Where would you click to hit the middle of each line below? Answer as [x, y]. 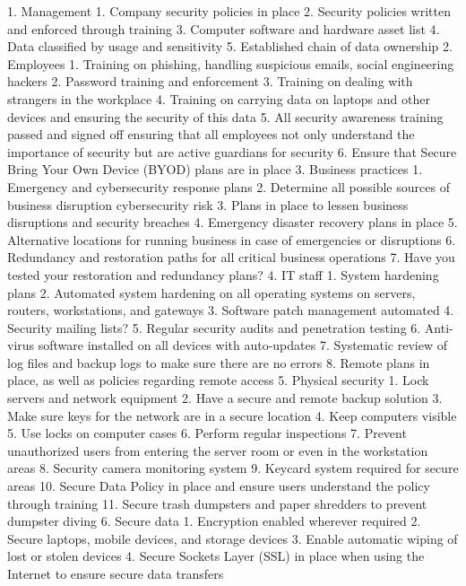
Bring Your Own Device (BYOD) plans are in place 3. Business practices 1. [215, 169]
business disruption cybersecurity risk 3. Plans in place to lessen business [208, 204]
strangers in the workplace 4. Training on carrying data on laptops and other [219, 98]
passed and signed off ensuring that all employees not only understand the [211, 134]
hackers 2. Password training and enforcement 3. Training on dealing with [210, 81]
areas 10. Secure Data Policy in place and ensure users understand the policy [219, 486]
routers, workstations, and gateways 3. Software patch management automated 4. [231, 310]
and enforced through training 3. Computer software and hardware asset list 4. [224, 28]
